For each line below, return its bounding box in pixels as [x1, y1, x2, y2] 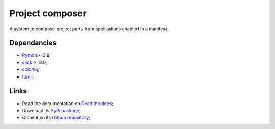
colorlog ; [22, 66, 41, 72]
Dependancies [9, 39, 57, 47]
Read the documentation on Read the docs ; [22, 100, 114, 107]
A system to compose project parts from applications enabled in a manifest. [9, 25, 169, 32]
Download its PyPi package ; [22, 107, 81, 113]
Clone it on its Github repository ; [22, 115, 90, 121]
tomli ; [22, 73, 34, 80]
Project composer [9, 8, 87, 19]
